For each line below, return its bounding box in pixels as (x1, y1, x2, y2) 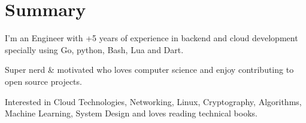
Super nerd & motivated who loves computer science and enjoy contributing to (5, 63, 294, 76)
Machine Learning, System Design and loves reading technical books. (5, 107, 257, 119)
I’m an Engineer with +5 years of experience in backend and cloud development (5, 32, 298, 44)
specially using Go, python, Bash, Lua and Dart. (5, 43, 184, 56)
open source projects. (5, 75, 82, 87)
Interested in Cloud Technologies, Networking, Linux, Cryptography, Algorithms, (5, 95, 302, 107)
